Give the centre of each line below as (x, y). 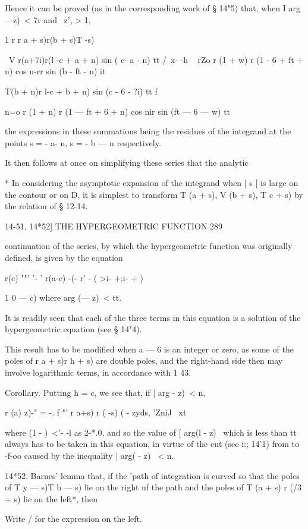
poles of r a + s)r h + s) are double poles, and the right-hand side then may (144, 360)
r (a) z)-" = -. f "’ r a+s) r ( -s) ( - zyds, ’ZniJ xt (96, 412)
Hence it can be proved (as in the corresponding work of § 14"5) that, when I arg (153, 8)
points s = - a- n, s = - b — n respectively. (83, 142)
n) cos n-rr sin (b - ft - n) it (55, 71)
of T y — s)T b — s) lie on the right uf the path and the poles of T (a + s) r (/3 (153, 487)
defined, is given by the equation (64, 257)
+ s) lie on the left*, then (51, 498)
